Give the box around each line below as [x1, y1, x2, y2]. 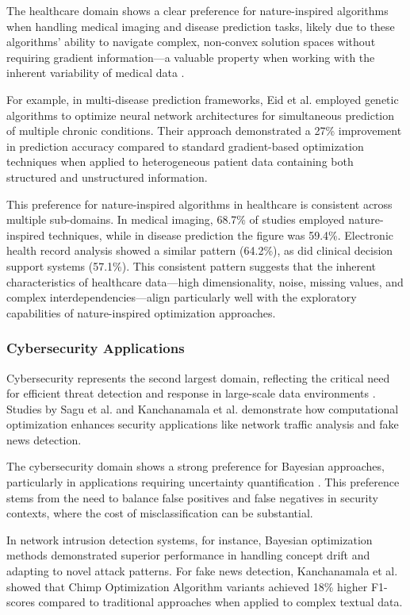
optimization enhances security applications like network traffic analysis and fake [6, 416, 399, 432]
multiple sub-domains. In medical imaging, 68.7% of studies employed [6, 211, 345, 228]
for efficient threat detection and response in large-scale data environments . [6, 385, 376, 402]
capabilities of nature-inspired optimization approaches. [6, 304, 276, 321]
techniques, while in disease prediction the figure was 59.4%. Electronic [48, 226, 394, 243]
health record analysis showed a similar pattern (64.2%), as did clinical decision [6, 242, 393, 259]
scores [6, 594, 35, 610]
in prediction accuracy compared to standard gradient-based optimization [6, 137, 364, 154]
